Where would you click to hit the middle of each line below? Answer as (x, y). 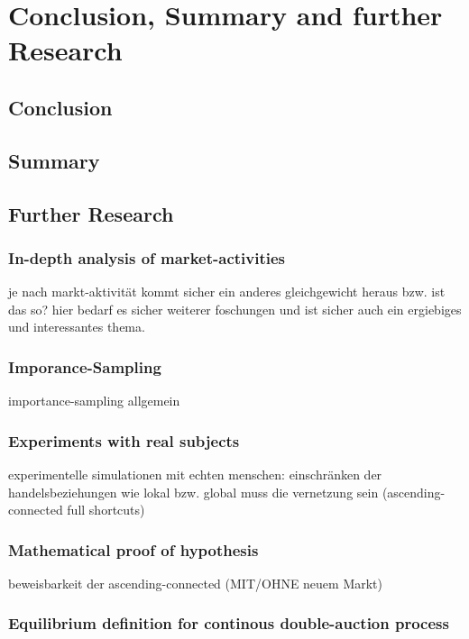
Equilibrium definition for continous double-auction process (229, 623)
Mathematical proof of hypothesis (133, 549)
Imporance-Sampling (85, 366)
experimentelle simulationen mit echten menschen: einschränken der (195, 474)
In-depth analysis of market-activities (147, 257)
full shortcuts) (106, 510)
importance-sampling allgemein (94, 401)
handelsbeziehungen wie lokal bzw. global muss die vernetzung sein (193, 492)
